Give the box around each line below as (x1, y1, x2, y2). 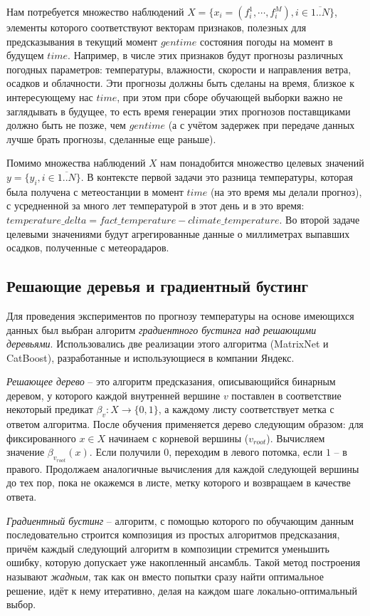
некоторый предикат (6, 402, 93, 417)
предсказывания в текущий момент (6, 33, 158, 48)
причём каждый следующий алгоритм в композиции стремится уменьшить (6, 541, 329, 555)
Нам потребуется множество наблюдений (6, 4, 184, 19)
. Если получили (89, 444, 161, 459)
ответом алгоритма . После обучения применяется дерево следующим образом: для (6, 417, 364, 432)
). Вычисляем (266, 430, 325, 445)
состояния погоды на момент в (199, 33, 333, 48)
